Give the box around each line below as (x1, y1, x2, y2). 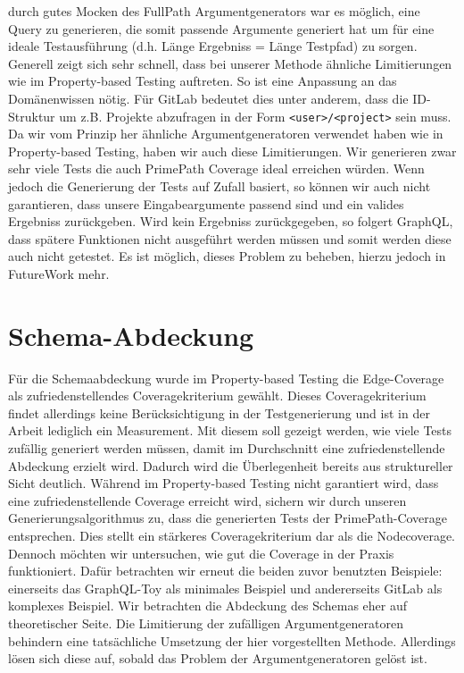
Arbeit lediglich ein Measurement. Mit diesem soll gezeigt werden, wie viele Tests (8, 421, 452, 440)
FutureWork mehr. (8, 264, 110, 282)
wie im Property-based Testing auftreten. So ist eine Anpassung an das (8, 72, 397, 90)
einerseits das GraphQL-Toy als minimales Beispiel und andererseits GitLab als (8, 578, 443, 597)
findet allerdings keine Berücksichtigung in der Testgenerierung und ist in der (8, 403, 430, 422)
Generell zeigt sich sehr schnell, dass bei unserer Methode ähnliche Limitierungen (8, 54, 452, 72)
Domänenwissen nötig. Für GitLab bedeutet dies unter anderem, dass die (8, 88, 409, 107)
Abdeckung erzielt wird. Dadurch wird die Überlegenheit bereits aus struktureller (8, 456, 453, 475)
